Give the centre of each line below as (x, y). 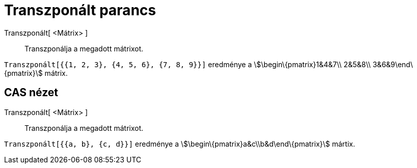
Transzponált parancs (80, 10)
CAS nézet (31, 93)
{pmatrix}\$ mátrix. (36, 73)
